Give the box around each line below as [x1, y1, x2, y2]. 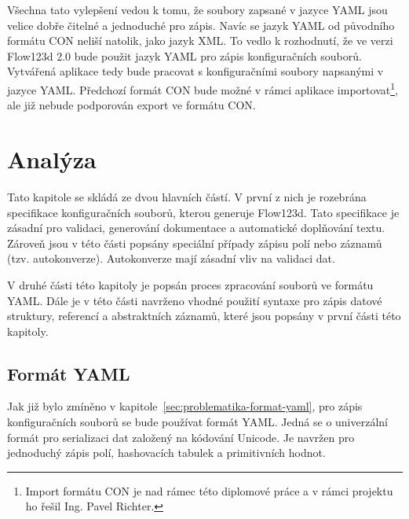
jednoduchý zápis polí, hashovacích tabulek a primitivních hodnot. [7, 444, 326, 461]
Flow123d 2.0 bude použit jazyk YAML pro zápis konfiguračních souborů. [7, 47, 362, 64]
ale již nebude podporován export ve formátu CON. [7, 97, 256, 113]
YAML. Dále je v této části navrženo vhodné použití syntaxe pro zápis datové [7, 292, 382, 308]
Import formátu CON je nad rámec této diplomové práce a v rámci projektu [25, 482, 393, 499]
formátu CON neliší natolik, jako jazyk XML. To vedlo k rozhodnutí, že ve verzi [7, 32, 393, 49]
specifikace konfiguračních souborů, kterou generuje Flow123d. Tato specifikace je [7, 204, 400, 220]
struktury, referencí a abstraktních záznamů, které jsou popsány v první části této [7, 307, 401, 324]
